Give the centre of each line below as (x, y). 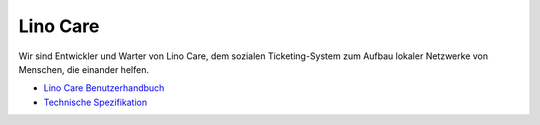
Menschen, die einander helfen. (84, 69)
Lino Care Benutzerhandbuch (104, 88)
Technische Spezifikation (95, 102)
